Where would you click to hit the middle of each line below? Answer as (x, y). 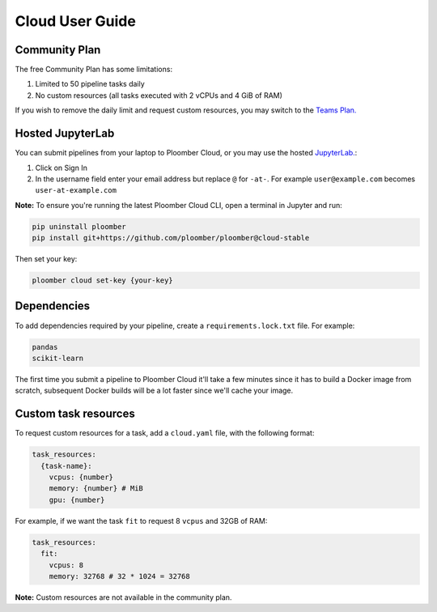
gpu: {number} (77, 499)
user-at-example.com (76, 191)
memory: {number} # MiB (96, 489)
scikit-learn (58, 358)
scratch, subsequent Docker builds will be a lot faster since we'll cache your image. (154, 391)
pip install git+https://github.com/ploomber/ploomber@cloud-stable (171, 238)
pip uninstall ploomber (79, 226)
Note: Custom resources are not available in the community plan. (123, 597)
